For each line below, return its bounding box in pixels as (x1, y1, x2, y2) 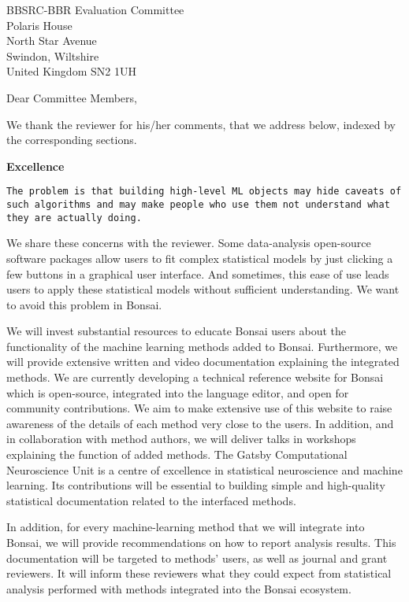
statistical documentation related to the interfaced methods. (6, 492, 296, 508)
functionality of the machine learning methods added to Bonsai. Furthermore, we (6, 338, 398, 354)
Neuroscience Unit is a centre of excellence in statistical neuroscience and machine (6, 461, 403, 478)
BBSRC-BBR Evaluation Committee (6, 2, 184, 17)
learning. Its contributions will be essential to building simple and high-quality (6, 477, 385, 493)
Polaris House (6, 17, 73, 33)
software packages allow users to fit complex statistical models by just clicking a (6, 249, 393, 266)
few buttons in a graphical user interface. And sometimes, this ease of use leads (6, 265, 389, 282)
